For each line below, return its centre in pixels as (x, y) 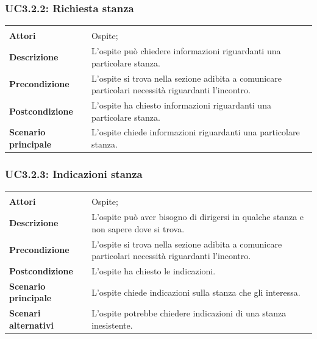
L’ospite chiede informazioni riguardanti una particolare (196, 132)
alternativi (32, 325)
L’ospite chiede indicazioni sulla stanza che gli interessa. (196, 292)
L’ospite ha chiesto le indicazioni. (154, 271)
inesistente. (112, 325)
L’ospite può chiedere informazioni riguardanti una (186, 51)
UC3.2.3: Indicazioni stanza (74, 173)
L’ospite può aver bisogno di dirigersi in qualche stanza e (198, 217)
